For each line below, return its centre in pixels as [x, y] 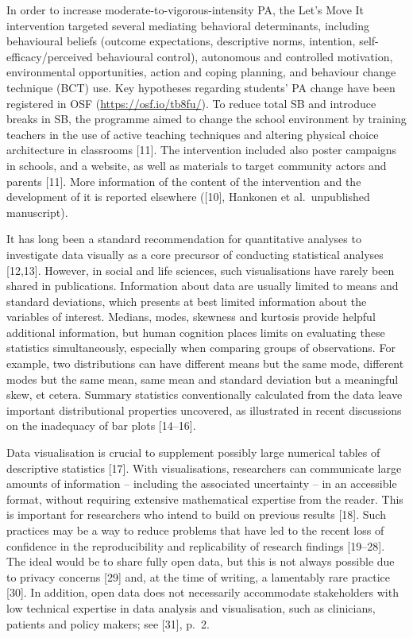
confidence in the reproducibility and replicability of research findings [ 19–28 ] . [196, 545]
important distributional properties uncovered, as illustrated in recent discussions [204, 410]
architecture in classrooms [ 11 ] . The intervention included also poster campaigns [202, 150]
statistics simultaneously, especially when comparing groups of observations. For [201, 348]
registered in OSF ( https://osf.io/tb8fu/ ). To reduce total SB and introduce [191, 103]
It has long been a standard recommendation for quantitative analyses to [184, 239]
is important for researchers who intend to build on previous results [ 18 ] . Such [196, 514]
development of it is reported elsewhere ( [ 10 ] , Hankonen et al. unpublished [188, 197]
